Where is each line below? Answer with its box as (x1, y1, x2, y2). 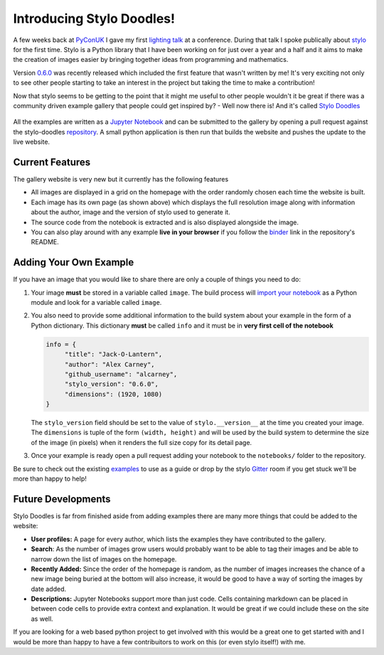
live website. (13, 137, 50, 146)
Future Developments (13, 493, 111, 505)
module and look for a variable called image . (31, 298, 162, 306)
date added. (31, 585, 67, 593)
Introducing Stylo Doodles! (13, 11, 176, 26)
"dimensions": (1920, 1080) (64, 390, 163, 398)
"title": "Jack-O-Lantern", (64, 350, 163, 359)
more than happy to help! (13, 474, 87, 483)
